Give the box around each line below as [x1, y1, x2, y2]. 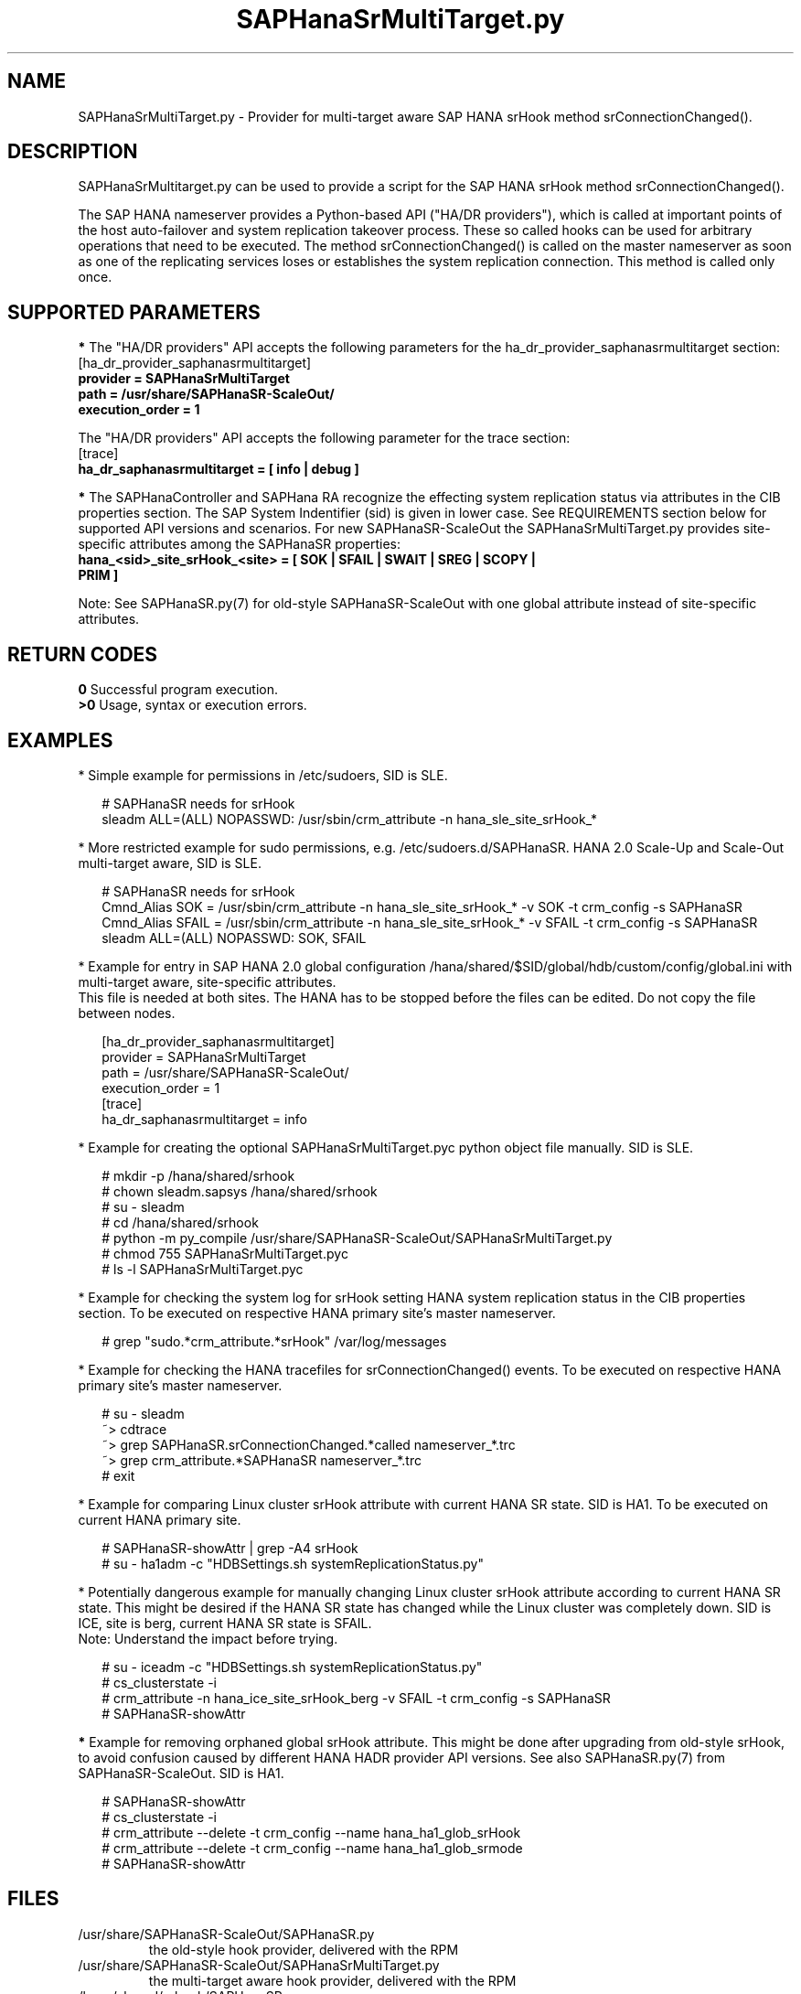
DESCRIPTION [7, 140, 138, 164]
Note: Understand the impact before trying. [78, 1630, 338, 1646]
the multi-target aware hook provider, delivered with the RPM [148, 1972, 517, 1989]
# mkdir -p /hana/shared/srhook [101, 1167, 295, 1184]
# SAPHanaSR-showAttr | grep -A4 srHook [101, 1539, 358, 1556]
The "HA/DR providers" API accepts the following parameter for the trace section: [78, 430, 571, 446]
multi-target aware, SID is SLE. [78, 854, 262, 871]
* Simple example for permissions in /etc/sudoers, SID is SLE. [78, 767, 448, 783]
